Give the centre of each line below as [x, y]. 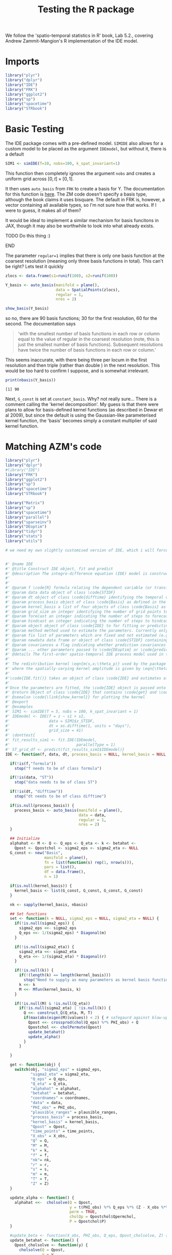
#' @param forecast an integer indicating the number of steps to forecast [88, 616]
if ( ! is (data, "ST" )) [32, 777]
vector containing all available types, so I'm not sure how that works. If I [81, 205]
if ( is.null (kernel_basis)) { [41, 886]
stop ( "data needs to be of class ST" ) [56, 782]
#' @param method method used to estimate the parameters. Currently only [87, 631]
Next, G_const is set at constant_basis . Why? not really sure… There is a [81, 399]
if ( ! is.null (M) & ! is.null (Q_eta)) [52, 1003]
